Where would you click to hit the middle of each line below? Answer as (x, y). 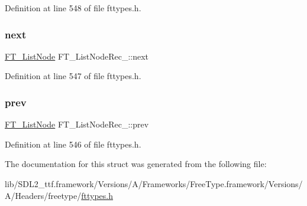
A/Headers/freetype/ (43, 195)
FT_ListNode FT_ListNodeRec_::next (77, 56)
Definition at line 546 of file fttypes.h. (73, 144)
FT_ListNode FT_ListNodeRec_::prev (77, 124)
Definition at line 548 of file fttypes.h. (73, 8)
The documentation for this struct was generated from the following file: (136, 164)
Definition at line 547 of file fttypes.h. (73, 76)
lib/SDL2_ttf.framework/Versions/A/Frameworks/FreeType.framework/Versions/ (154, 184)
